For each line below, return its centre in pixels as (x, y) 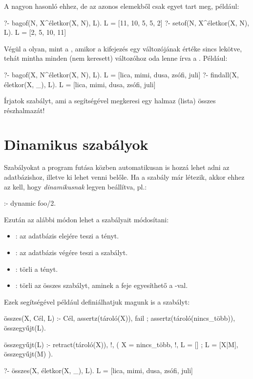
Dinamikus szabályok (76, 144)
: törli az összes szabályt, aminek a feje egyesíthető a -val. (102, 285)
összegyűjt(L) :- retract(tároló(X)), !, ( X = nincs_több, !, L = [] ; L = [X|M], (121, 344)
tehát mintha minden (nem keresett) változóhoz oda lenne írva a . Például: (116, 58)
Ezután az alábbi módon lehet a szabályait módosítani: (86, 219)
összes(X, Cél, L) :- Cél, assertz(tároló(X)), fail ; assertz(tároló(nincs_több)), (120, 318)
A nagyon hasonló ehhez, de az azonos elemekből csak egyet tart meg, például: (122, 6)
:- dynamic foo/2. (30, 203)
